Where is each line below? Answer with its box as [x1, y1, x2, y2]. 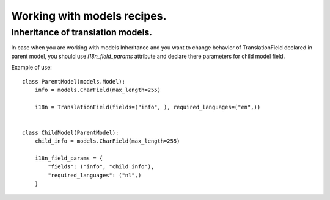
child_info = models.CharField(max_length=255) [34, 138, 180, 145]
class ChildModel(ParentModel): [22, 129, 119, 136]
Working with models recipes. [11, 9, 167, 23]
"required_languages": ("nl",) [48, 171, 142, 179]
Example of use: [11, 64, 52, 71]
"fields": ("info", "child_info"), [48, 163, 155, 170]
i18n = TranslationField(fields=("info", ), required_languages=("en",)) [34, 104, 261, 110]
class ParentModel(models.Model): [22, 78, 125, 85]
